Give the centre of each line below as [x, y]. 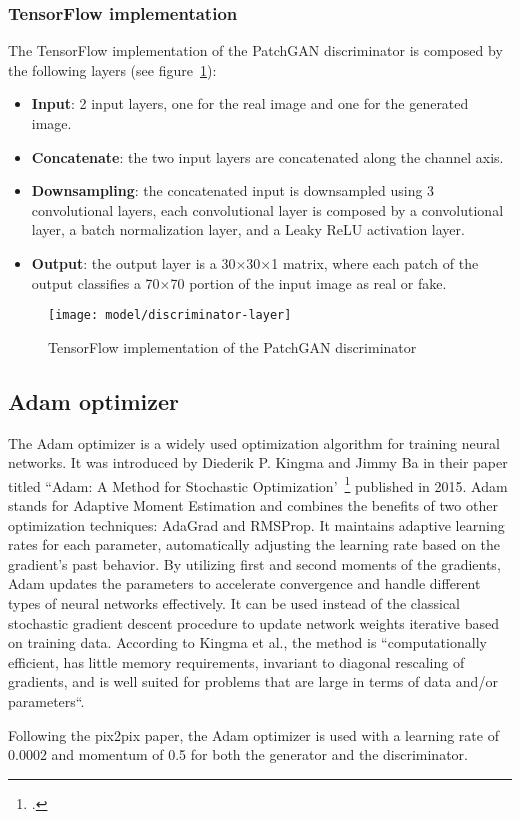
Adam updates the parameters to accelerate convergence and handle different [244, 583]
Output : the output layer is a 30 [133, 262]
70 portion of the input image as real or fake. [308, 282]
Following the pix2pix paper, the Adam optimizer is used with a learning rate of [253, 734]
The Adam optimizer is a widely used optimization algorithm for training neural [254, 442]
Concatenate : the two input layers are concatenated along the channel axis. [267, 156]
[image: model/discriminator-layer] [170, 315]
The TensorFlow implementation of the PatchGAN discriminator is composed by [255, 50]
